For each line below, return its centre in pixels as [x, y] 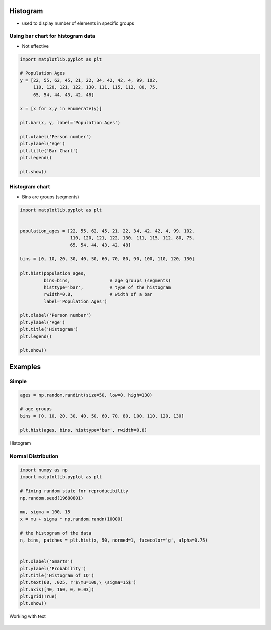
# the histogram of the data [56, 533]
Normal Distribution [34, 456]
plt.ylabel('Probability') [53, 568]
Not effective [35, 46]
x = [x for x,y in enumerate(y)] [61, 109]
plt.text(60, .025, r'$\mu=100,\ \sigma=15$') [78, 582]
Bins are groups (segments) [51, 197]
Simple [18, 381]
